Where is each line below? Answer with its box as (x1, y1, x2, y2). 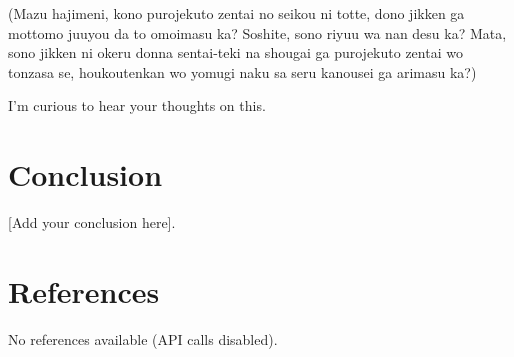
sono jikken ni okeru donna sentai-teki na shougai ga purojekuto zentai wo (8, 42, 463, 63)
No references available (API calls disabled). (8, 328, 278, 349)
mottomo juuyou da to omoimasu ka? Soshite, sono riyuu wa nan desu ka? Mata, (8, 22, 507, 43)
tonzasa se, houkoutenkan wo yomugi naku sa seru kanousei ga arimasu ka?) (8, 61, 477, 82)
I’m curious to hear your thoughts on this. (8, 95, 266, 116)
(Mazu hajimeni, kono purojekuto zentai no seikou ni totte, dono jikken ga (8, 3, 465, 23)
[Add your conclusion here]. (8, 212, 176, 233)
